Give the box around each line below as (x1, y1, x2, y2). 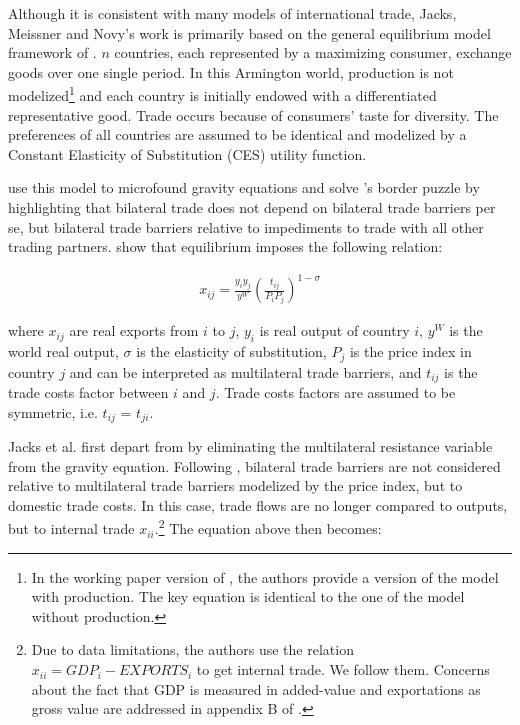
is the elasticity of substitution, (136, 341, 327, 362)
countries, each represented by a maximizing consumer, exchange (114, 42, 512, 63)
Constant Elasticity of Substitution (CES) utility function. (8, 143, 367, 164)
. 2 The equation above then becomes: (154, 515, 382, 539)
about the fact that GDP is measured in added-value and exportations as (31, 678, 481, 699)
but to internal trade (8, 518, 135, 539)
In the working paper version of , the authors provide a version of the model (31, 566, 499, 587)
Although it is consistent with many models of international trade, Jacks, (8, 3, 457, 23)
